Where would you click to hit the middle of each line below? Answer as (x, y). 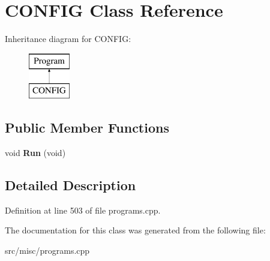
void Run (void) (35, 153)
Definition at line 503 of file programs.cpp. (83, 210)
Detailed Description (70, 185)
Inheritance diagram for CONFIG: (68, 39)
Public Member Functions (87, 127)
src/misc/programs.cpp (47, 250)
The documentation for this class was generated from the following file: (135, 230)
